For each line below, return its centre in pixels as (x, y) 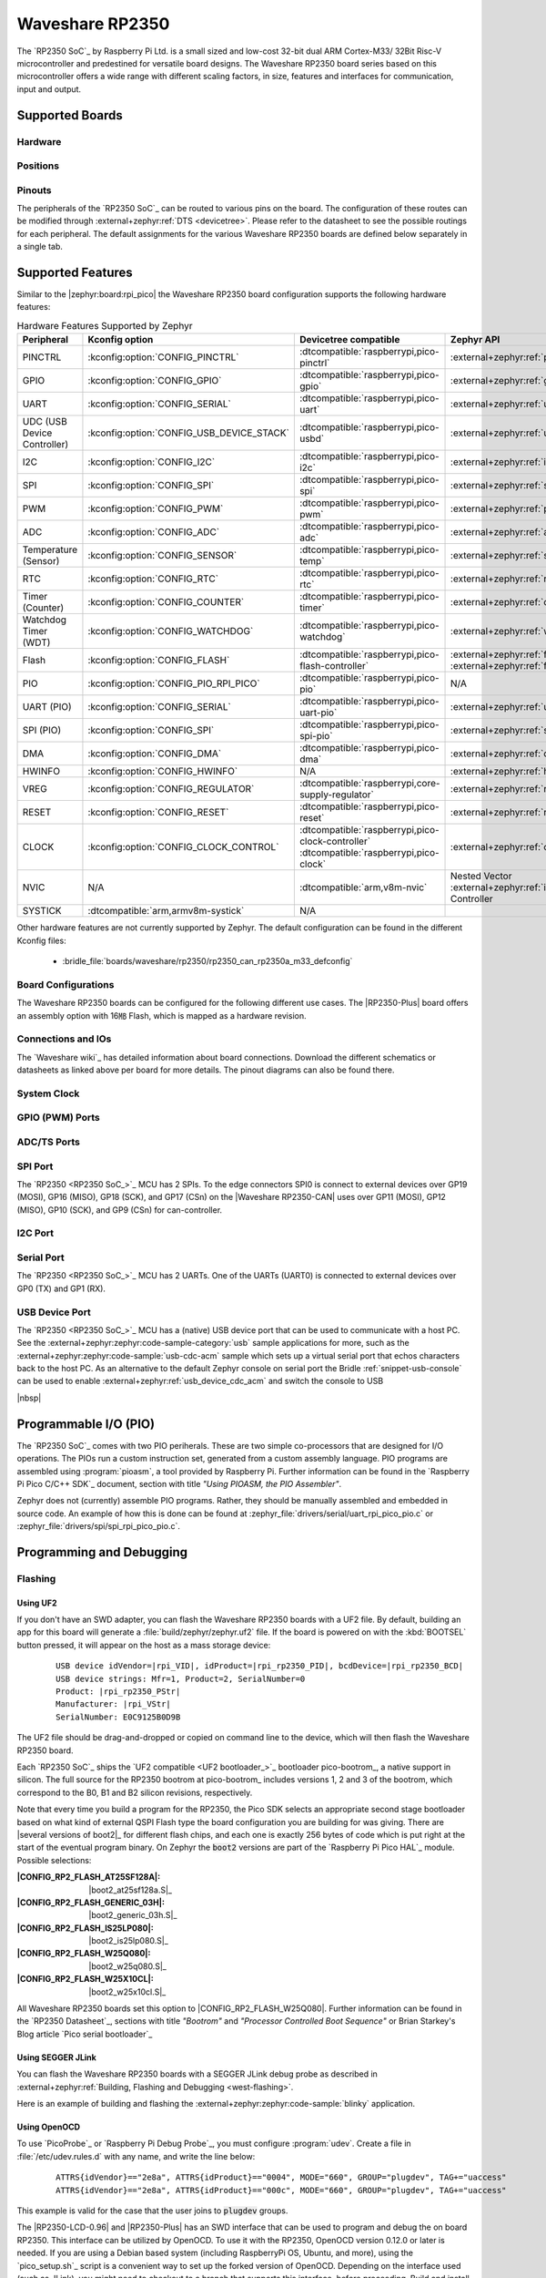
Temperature (50, 549)
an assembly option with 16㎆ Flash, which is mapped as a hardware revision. (162, 1015)
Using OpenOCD (49, 2127)
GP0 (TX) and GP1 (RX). (61, 1288)
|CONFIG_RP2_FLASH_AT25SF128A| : (89, 1877)
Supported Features (75, 272)
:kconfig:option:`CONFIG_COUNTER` (166, 602)
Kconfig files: (42, 940)
